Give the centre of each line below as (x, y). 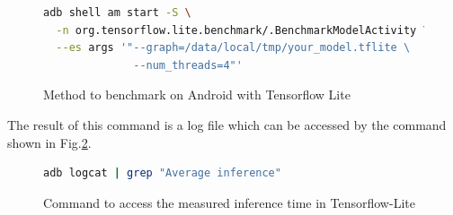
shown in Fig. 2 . (49, 142)
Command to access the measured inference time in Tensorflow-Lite (229, 202)
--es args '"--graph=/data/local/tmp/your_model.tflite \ (233, 48)
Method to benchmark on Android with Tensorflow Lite (197, 95)
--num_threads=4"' (188, 65)
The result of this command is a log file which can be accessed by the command (227, 124)
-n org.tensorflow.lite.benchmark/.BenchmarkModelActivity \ (243, 30)
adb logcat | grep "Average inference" (162, 173)
